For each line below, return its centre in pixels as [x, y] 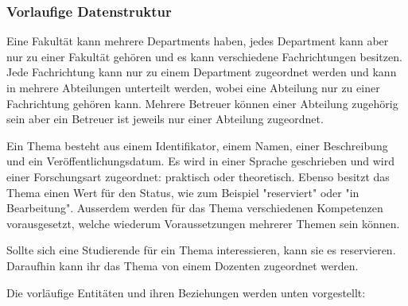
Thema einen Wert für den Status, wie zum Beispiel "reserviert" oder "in [183, 192]
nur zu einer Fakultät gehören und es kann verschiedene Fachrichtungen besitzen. [204, 56]
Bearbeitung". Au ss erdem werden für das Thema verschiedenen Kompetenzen [195, 208]
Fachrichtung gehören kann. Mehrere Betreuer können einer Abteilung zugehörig [202, 103]
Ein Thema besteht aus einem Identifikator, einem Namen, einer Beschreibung [197, 145]
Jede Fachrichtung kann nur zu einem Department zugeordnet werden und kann [202, 72]
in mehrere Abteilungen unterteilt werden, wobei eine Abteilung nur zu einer [193, 87]
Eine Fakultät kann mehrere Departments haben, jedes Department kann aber [198, 41]
